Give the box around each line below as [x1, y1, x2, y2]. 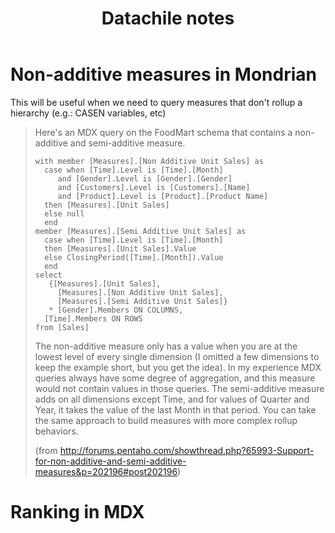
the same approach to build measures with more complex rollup [34, 414, 298, 426]
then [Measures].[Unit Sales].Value [44, 243, 197, 254]
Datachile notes [101, 7, 235, 30]
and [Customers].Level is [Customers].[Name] [57, 182, 251, 192]
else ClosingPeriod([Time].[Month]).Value [44, 252, 224, 262]
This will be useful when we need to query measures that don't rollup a [10, 96, 303, 108]
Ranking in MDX [10, 501, 145, 524]
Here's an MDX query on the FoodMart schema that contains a [34, 126, 293, 138]
